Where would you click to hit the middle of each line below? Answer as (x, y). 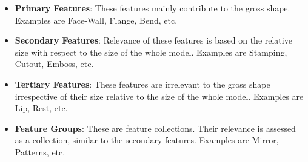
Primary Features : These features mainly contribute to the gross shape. (152, 8)
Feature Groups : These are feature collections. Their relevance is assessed (155, 128)
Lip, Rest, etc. (41, 108)
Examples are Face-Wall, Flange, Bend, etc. (96, 20)
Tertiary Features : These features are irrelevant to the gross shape (142, 84)
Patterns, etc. (40, 151)
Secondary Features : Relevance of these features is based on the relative (153, 40)
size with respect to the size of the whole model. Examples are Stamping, (151, 52)
